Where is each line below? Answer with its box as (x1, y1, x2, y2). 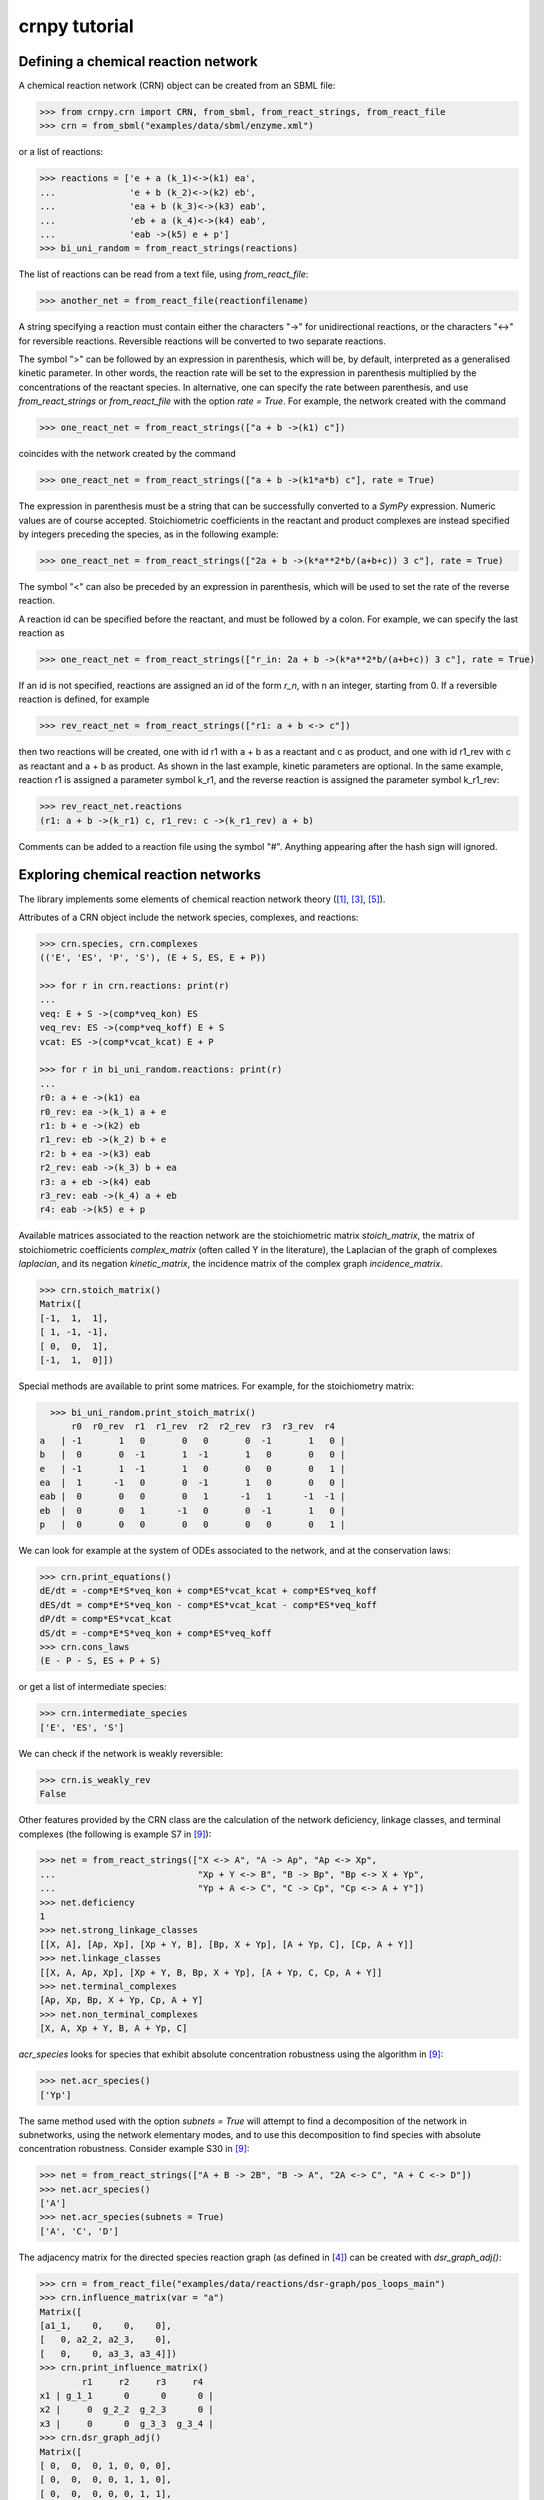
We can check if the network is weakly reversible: (18, 1747, 224, 1759)
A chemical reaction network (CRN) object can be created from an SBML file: (18, 80, 336, 92)
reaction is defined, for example (18, 693, 150, 705)
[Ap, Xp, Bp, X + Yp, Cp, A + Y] (39, 1995, 204, 2006)
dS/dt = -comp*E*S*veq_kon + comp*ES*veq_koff (39, 1627, 272, 1639)
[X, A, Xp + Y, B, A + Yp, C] (39, 2023, 188, 2034)
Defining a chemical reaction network (18, 53, 259, 70)
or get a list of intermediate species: (18, 1681, 167, 1693)
